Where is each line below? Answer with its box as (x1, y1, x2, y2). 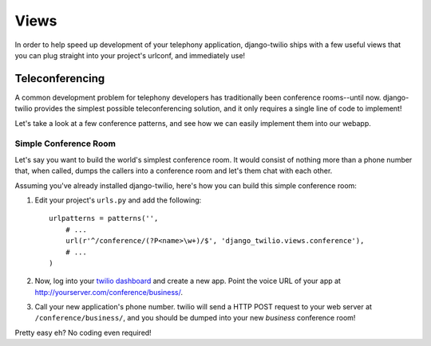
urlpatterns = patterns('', (49, 214, 159, 223)
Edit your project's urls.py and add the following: (34, 195, 202, 205)
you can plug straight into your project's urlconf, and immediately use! (14, 50, 246, 60)
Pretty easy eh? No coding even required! (14, 328, 152, 337)
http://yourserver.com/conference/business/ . (34, 287, 184, 297)
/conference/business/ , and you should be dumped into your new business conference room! (34, 313, 356, 323)
